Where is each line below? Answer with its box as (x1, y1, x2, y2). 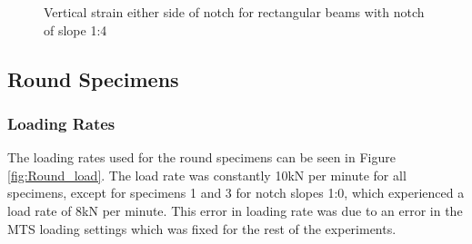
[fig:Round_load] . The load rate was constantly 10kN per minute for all (7, 165, 407, 184)
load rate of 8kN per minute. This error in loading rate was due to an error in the (7, 200, 463, 220)
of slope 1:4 (44, 20, 107, 39)
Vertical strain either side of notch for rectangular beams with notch (44, 3, 425, 21)
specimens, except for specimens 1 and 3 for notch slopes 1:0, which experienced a (7, 183, 465, 202)
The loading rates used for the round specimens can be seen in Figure (7, 148, 396, 167)
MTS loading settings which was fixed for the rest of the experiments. (7, 219, 397, 238)
